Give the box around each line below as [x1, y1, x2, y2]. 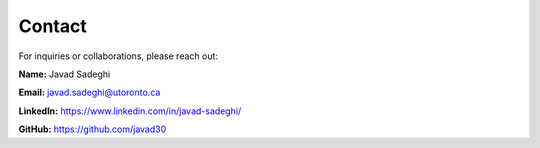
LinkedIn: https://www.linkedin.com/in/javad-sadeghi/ [18, 105, 242, 117]
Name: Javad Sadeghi [18, 68, 111, 80]
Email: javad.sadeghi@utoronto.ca [18, 86, 161, 99]
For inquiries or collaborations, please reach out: [18, 50, 219, 62]
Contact [18, 15, 87, 37]
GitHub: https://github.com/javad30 [18, 123, 167, 135]
